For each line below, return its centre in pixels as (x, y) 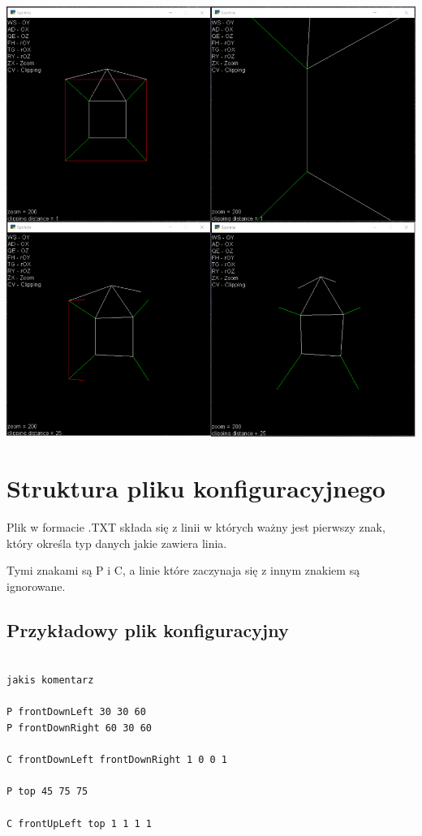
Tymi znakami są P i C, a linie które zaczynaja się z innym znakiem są (183, 570)
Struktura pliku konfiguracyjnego (196, 488)
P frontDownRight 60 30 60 (79, 728)
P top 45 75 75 (47, 792)
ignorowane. (36, 586)
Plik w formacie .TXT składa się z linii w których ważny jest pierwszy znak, (196, 527)
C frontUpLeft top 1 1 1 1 (79, 823)
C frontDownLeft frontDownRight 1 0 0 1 (117, 760)
